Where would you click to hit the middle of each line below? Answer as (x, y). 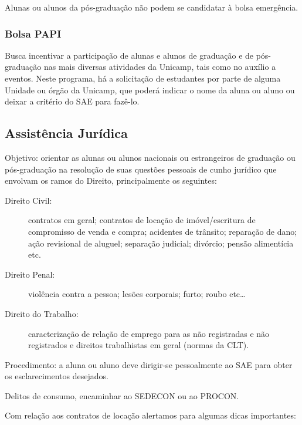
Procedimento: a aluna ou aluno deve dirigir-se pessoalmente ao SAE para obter (149, 364)
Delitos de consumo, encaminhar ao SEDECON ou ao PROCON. (122, 395)
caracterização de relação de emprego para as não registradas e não (149, 333)
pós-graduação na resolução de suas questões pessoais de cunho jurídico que (141, 169)
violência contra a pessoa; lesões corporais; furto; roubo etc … (137, 294)
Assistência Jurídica (66, 133)
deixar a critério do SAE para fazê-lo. (72, 101)
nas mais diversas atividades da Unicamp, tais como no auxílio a (160, 67)
